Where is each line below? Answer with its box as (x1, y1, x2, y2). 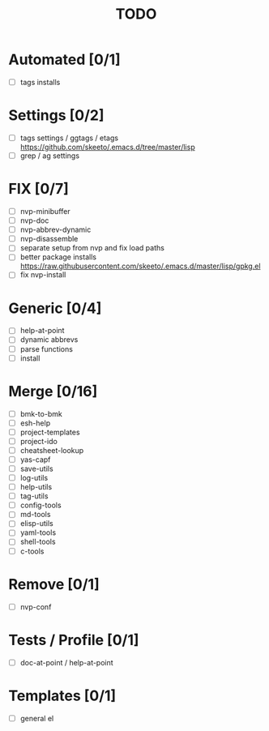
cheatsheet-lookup (19, 445, 84, 455)
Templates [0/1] (8, 686, 117, 705)
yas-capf (19, 455, 51, 464)
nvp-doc (19, 216, 49, 225)
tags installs (19, 77, 61, 87)
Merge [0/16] (8, 382, 98, 400)
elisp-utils (19, 519, 54, 528)
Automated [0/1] (8, 50, 122, 69)
